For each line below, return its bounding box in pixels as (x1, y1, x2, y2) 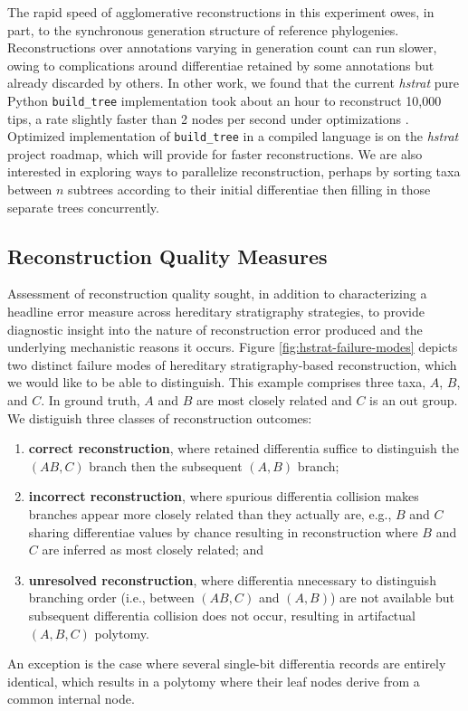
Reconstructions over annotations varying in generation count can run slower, (7, 38, 437, 57)
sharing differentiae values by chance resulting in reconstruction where (28, 522, 418, 541)
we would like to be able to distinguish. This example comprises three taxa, (7, 373, 426, 392)
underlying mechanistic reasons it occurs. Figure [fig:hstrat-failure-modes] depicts (7, 337, 458, 356)
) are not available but (330, 588, 454, 607)
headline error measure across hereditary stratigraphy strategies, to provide (7, 302, 425, 321)
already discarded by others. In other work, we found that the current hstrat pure (7, 73, 459, 92)
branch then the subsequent (89, 456, 243, 475)
